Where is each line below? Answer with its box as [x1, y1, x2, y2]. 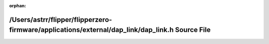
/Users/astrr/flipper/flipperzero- [9, 15, 112, 24]
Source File [175, 26, 211, 34]
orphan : [9, 3, 26, 8]
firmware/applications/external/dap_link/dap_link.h [9, 26, 174, 34]
